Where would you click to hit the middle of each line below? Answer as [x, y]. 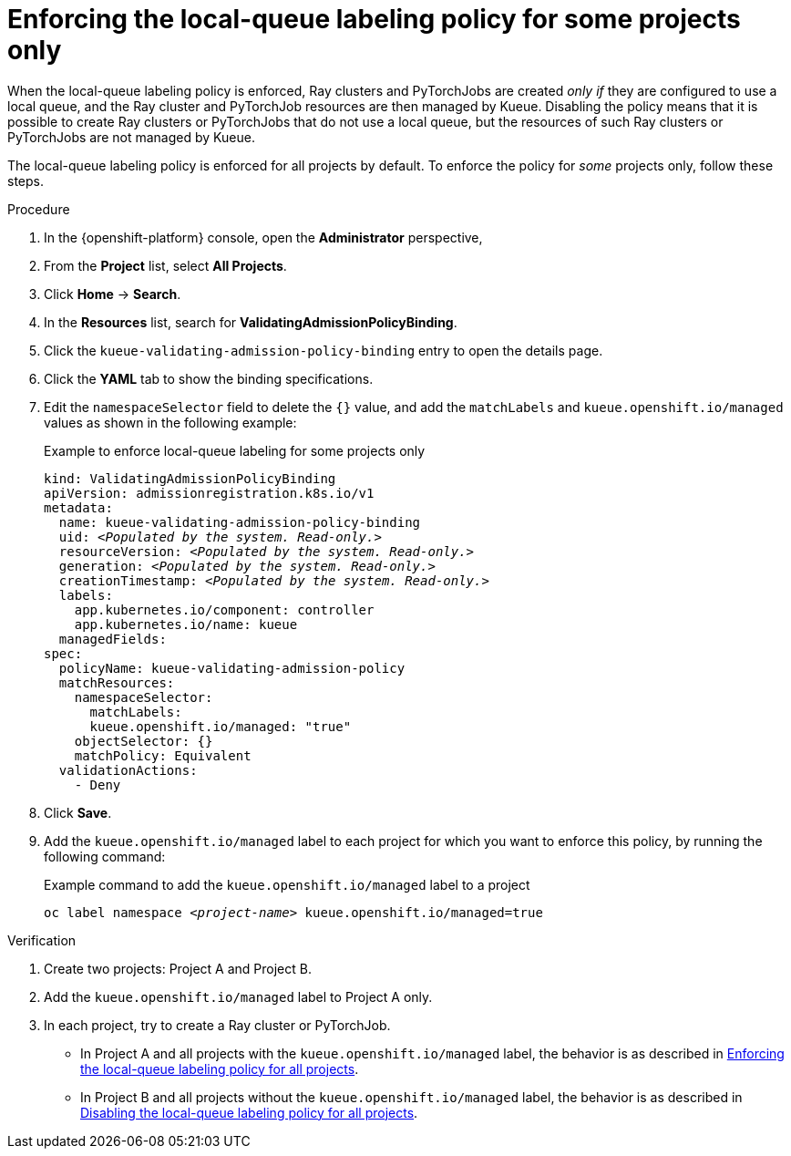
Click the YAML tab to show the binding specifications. [209, 378]
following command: [105, 856]
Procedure [39, 209]
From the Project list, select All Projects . [165, 265]
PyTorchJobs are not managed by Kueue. [131, 137]
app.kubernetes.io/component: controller [224, 609]
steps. [26, 181]
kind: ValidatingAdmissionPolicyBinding [190, 478]
